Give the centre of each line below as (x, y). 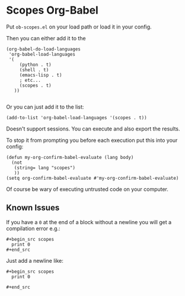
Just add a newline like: (35, 260)
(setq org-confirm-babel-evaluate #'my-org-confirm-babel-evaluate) (92, 178)
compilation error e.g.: (33, 228)
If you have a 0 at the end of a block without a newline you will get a (89, 222)
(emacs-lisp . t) (41, 75)
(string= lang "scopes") (45, 168)
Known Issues (33, 208)
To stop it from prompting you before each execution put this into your (92, 140)
